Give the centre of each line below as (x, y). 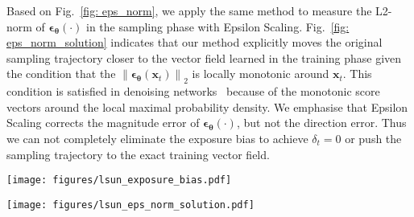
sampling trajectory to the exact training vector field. (138, 154)
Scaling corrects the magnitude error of (103, 123)
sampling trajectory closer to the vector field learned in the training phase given (204, 57)
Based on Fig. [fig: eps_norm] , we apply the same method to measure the (189, 10)
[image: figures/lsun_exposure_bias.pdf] (119, 180)
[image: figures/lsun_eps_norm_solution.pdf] (130, 205)
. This (357, 74)
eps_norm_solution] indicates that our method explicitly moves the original (195, 42)
